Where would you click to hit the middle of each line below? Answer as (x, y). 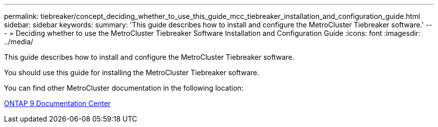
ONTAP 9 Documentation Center (57, 103)
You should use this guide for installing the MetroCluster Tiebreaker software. (132, 72)
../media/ (19, 42)
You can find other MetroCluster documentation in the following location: (124, 88)
